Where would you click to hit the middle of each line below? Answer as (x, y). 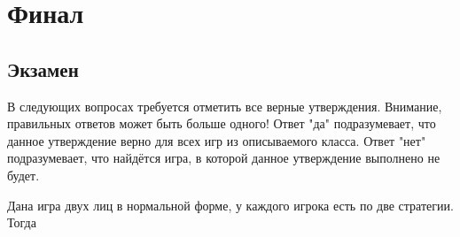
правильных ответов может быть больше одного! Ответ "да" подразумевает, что (222, 123)
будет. (23, 175)
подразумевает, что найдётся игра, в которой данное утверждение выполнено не (224, 158)
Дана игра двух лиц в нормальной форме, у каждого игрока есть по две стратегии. (230, 205)
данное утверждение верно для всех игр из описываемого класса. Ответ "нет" (217, 140)
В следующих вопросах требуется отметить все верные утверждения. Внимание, (225, 106)
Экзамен (43, 69)
